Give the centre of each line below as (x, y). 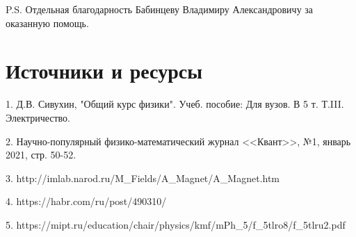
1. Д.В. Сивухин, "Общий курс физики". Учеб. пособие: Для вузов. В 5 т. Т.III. (175, 104)
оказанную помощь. (47, 23)
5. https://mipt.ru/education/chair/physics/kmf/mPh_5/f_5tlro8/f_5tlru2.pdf (176, 224)
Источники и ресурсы (104, 71)
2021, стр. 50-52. (41, 155)
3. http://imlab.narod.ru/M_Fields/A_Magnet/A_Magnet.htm (143, 178)
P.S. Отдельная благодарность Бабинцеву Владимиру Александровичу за (160, 9)
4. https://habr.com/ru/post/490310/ (86, 201)
